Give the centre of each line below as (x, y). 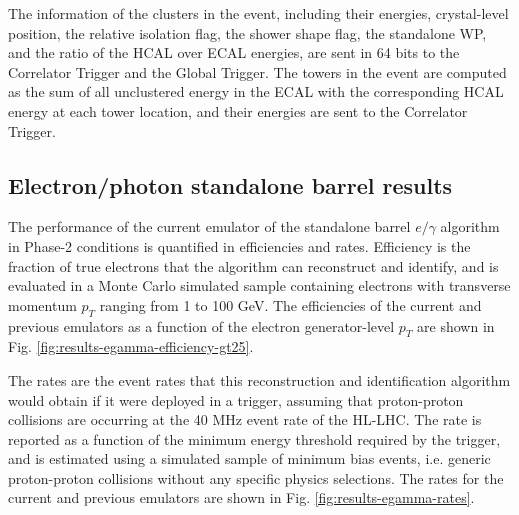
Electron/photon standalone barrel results (230, 184)
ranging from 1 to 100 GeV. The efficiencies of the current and (290, 304)
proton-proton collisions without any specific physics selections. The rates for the (256, 477)
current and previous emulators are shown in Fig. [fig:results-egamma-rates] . (241, 497)
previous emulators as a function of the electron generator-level (201, 325)
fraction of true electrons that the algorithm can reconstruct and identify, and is (253, 265)
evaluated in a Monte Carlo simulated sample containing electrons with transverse (259, 285)
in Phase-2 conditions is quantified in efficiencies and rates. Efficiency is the (239, 245)
